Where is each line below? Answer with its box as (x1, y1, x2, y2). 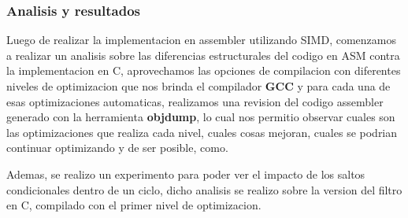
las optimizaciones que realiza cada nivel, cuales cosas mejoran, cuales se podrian (6, 124, 398, 140)
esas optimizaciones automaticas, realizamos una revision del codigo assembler (6, 93, 384, 109)
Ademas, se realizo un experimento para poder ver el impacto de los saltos (6, 165, 365, 182)
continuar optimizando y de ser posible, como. (6, 139, 228, 156)
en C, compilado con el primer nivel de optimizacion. (6, 197, 261, 213)
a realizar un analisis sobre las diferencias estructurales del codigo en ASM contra (6, 46, 400, 63)
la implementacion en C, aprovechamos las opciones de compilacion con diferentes (6, 62, 401, 79)
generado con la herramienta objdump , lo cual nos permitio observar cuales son (6, 109, 395, 125)
